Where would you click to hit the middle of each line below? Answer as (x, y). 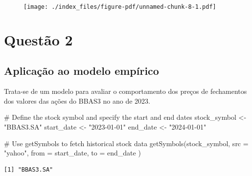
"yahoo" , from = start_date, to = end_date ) (72, 153)
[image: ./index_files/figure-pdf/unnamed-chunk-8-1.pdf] (120, 7)
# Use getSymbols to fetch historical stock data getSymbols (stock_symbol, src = (126, 143)
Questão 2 (38, 39)
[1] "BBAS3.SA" (29, 169)
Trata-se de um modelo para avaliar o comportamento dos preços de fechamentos (126, 91)
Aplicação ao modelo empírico (81, 71)
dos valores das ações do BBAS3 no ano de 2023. (77, 100)
